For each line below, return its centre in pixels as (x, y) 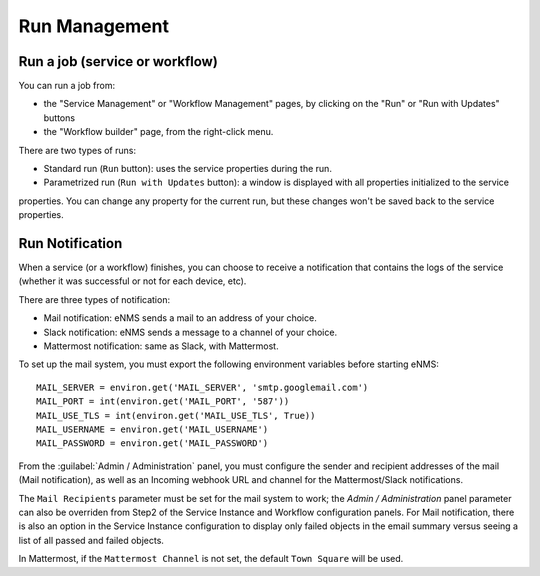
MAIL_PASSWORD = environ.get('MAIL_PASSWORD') (152, 443)
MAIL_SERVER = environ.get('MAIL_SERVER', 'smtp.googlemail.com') (202, 387)
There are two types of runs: (77, 150)
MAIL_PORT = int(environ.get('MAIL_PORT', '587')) (163, 401)
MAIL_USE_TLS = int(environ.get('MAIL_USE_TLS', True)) (176, 415)
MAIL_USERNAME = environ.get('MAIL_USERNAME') (152, 429)
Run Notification (70, 243)
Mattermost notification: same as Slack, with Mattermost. (161, 346)
